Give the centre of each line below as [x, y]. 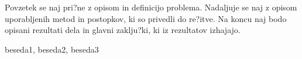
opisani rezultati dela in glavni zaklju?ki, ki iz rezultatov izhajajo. [123, 30]
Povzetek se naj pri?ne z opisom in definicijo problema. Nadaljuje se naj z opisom [151, 7]
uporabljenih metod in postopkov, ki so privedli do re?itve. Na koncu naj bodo [146, 18]
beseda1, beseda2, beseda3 [52, 49]
